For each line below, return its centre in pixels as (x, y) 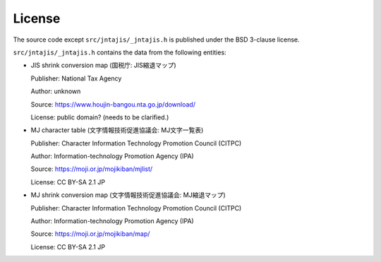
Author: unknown (56, 91)
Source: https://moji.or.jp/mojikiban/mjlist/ (92, 169)
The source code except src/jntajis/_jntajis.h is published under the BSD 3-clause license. (156, 40)
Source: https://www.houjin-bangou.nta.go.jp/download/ (113, 104)
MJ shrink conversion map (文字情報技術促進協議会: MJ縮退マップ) (128, 195)
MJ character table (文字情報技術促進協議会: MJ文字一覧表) (117, 130)
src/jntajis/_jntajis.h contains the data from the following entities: (120, 52)
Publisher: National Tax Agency (76, 78)
